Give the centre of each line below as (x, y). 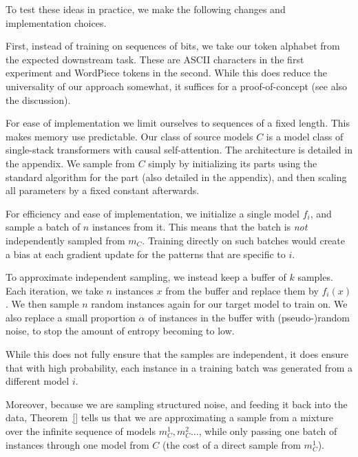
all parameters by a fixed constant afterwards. (103, 190)
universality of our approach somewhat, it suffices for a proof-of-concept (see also (177, 86)
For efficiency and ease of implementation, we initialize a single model (152, 213)
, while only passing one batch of (268, 431)
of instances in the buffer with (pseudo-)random (249, 317)
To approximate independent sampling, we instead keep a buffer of (146, 277)
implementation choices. (56, 22)
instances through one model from (77, 444)
